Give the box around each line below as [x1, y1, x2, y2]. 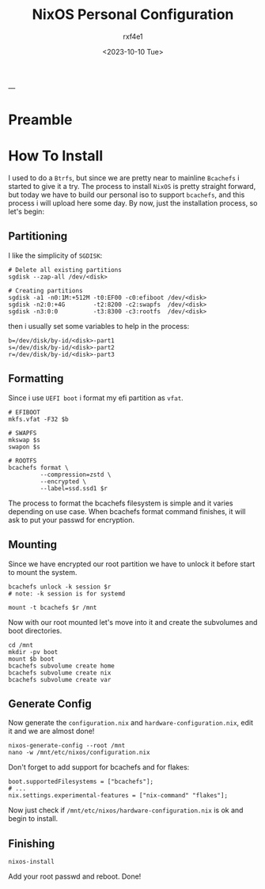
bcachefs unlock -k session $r [8, 583, 112, 591]
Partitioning [8, 229, 68, 243]
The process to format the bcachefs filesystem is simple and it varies [8, 498, 233, 508]
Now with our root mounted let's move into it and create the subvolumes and [8, 617, 258, 626]
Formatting [8, 372, 64, 385]
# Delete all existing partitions [8, 266, 123, 274]
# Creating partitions [8, 286, 83, 294]
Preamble [8, 111, 73, 129]
